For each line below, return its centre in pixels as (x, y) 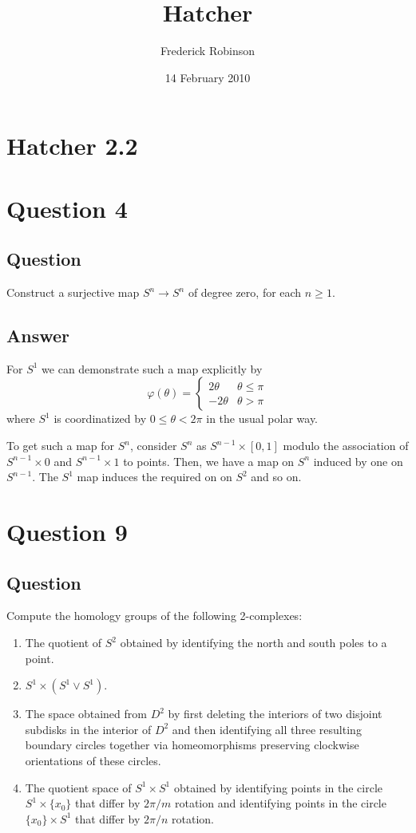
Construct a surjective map (73, 292)
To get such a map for (61, 446)
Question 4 (67, 208)
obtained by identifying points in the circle (278, 787)
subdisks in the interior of (88, 729)
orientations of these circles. (93, 760)
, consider (153, 446)
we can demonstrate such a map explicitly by (152, 368)
